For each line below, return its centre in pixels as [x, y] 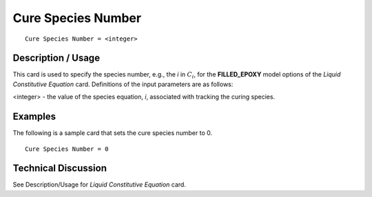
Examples [34, 117]
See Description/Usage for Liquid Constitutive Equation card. [99, 185]
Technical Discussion [60, 168]
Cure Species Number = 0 [67, 149]
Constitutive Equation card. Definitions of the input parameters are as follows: [123, 84]
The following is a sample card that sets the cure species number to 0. [113, 133]
